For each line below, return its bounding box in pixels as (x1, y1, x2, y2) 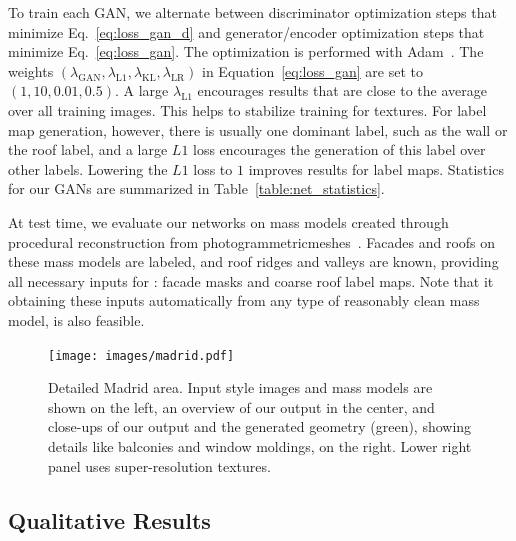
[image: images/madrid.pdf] (48, 348, 235, 363)
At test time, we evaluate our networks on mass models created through (8, 211, 449, 232)
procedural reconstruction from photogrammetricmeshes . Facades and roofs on (8, 231, 496, 252)
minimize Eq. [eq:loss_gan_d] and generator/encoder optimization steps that (8, 21, 485, 42)
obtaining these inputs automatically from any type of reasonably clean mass (8, 290, 480, 311)
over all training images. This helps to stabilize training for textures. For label (8, 99, 487, 120)
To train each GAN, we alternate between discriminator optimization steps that (8, 2, 497, 22)
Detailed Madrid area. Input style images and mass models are (48, 377, 433, 398)
